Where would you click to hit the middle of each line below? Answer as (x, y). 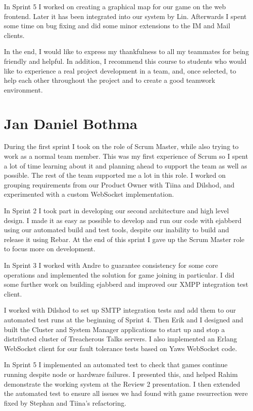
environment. (23, 89)
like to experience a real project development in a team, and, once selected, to (120, 70)
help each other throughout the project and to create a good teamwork (110, 80)
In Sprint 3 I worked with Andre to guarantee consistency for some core (111, 265)
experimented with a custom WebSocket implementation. (89, 194)
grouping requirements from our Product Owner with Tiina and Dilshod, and (119, 184)
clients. (14, 35)
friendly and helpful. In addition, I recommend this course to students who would (125, 61)
